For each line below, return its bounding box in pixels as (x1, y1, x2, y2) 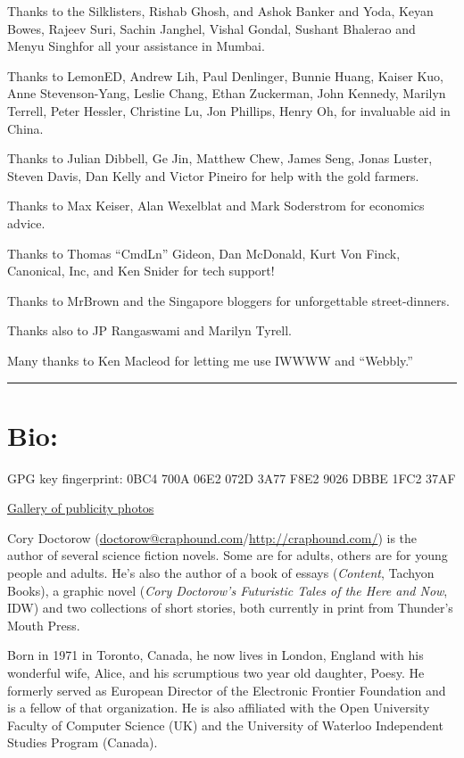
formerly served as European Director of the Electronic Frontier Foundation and (7, 680, 446, 699)
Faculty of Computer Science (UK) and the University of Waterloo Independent (7, 715, 443, 734)
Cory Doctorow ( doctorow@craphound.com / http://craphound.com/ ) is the (7, 528, 418, 547)
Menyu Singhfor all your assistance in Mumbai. (7, 37, 265, 55)
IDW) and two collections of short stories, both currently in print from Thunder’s (7, 598, 453, 617)
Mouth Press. (7, 615, 80, 634)
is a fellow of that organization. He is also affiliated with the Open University (7, 698, 430, 717)
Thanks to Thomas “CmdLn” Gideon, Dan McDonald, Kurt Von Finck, (7, 243, 401, 262)
